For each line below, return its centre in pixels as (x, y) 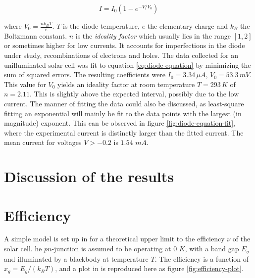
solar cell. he (23, 249)
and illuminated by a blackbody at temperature (76, 258)
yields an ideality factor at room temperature (126, 84)
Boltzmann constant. (36, 35)
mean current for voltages (43, 142)
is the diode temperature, (101, 26)
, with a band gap (212, 249)
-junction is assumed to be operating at (111, 249)
